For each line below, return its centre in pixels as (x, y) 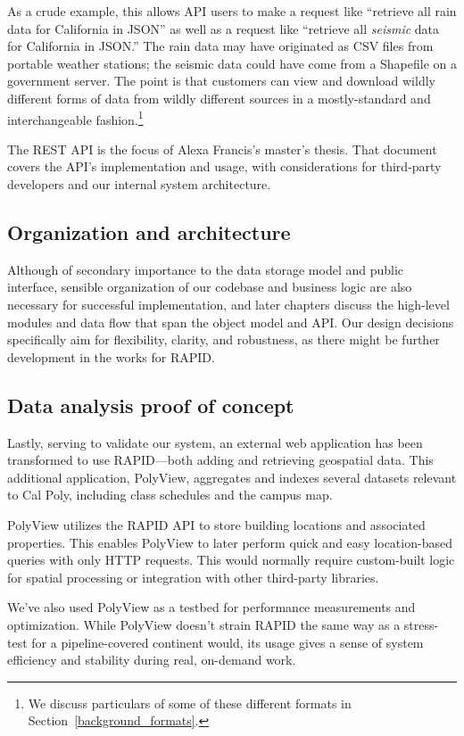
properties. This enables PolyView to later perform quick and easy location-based (230, 542)
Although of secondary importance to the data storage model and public (206, 269)
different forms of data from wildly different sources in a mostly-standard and (219, 98)
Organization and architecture (149, 232)
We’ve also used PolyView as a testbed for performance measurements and (211, 607)
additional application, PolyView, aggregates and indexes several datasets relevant (232, 477)
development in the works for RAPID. (111, 356)
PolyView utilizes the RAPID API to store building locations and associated (216, 524)
